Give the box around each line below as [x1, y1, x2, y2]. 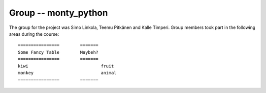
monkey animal [18, 70, 117, 75]
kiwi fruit [18, 63, 114, 69]
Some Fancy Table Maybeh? [18, 49, 99, 55]
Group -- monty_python [9, 7, 108, 18]
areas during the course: [9, 31, 59, 37]
